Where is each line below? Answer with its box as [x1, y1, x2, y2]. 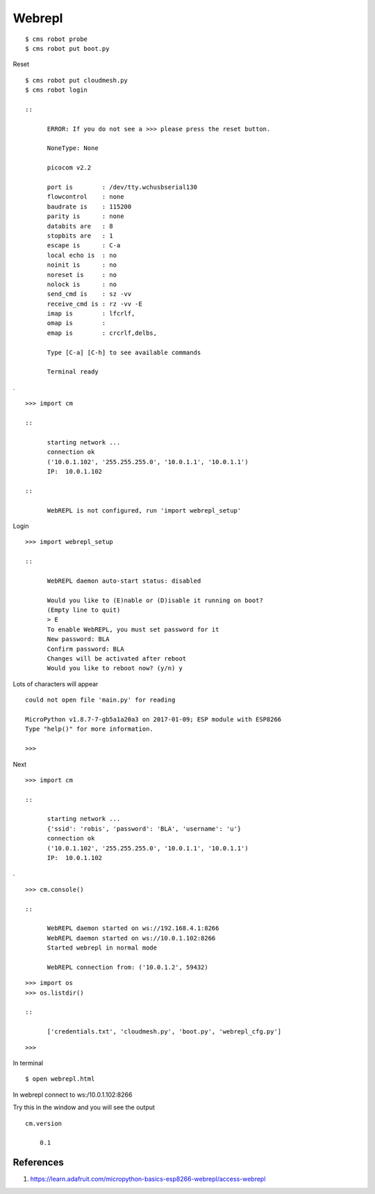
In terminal [12, 1059, 44, 1068]
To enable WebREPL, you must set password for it [47, 625, 219, 633]
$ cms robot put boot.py [25, 44, 110, 52]
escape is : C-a [47, 242, 121, 249]
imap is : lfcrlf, [47, 310, 135, 317]
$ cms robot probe [25, 35, 88, 43]
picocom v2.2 [47, 164, 92, 172]
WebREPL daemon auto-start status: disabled [47, 577, 201, 585]
